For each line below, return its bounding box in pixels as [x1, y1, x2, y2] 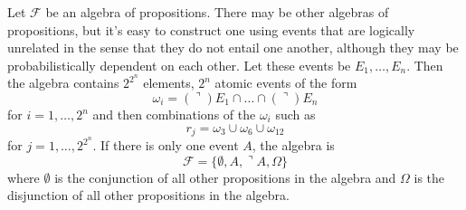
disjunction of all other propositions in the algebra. [7, 186, 290, 205]
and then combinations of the [92, 105, 256, 124]
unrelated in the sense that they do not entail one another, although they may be [7, 38, 459, 57]
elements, [143, 73, 195, 92]
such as [275, 105, 316, 124]
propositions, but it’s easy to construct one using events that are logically [7, 20, 415, 39]
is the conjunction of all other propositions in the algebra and [54, 167, 396, 186]
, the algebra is [252, 136, 335, 155]
